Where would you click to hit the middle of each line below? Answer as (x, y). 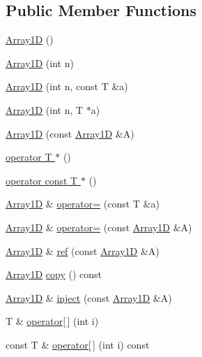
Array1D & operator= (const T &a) (83, 204)
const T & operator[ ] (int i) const (78, 344)
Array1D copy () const (54, 274)
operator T (29, 157)
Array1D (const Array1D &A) (70, 133)
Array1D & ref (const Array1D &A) (83, 250)
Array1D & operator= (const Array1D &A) (99, 227)
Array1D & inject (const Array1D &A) (89, 297)
